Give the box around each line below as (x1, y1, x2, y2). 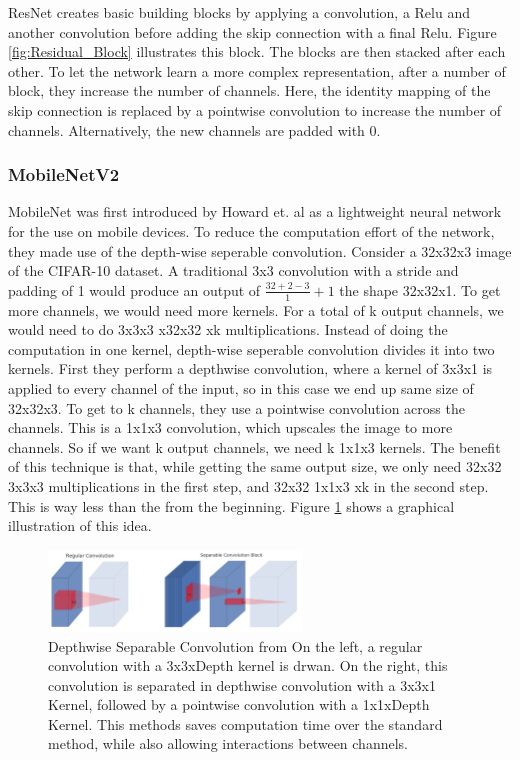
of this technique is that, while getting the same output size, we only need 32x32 (8, 456, 502, 477)
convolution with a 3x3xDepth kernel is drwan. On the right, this (48, 655, 448, 676)
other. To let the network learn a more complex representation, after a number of (8, 60, 506, 81)
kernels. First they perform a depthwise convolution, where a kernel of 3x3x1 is (8, 358, 493, 379)
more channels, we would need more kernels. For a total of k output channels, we (8, 299, 504, 320)
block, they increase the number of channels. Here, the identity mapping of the (8, 80, 491, 101)
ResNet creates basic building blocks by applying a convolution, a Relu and (8, 2, 470, 22)
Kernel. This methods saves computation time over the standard (48, 713, 443, 734)
